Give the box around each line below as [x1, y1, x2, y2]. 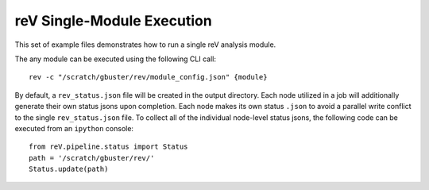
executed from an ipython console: [14, 123, 134, 133]
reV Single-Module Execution [14, 12, 212, 29]
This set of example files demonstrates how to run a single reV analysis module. [14, 40, 276, 49]
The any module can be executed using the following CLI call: [14, 54, 216, 64]
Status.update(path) [29, 165, 109, 174]
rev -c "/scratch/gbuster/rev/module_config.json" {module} [29, 72, 268, 82]
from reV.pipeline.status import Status [29, 142, 188, 151]
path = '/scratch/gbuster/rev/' [29, 153, 155, 162]
